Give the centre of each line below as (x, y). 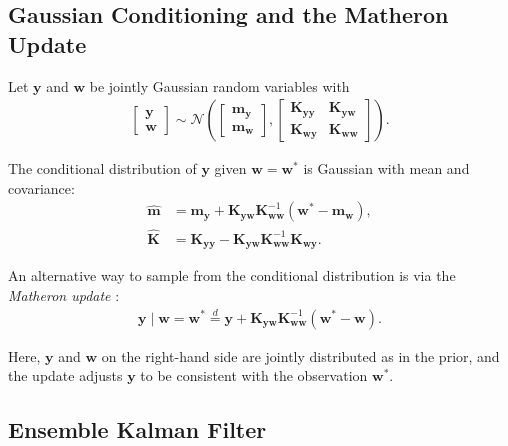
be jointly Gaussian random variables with (219, 85)
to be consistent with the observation (254, 375)
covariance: (41, 187)
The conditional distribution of (102, 168)
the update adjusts (65, 375)
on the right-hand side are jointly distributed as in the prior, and (300, 355)
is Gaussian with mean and (386, 168)
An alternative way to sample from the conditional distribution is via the (232, 275)
